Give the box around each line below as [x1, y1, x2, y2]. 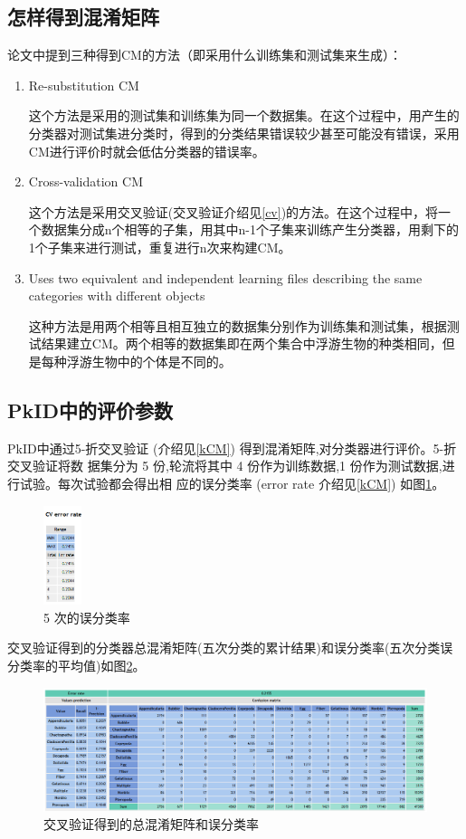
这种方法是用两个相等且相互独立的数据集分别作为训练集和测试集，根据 [28, 316, 447, 335]
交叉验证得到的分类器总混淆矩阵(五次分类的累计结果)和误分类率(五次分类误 [7, 638, 453, 657]
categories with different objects [28, 286, 205, 305]
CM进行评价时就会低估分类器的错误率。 [28, 141, 265, 160]
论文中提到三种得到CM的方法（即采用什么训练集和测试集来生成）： [7, 45, 402, 64]
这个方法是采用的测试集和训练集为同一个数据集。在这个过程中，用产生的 [28, 106, 460, 125]
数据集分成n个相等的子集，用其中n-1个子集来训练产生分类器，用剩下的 [41, 220, 460, 239]
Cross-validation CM [28, 172, 143, 191]
